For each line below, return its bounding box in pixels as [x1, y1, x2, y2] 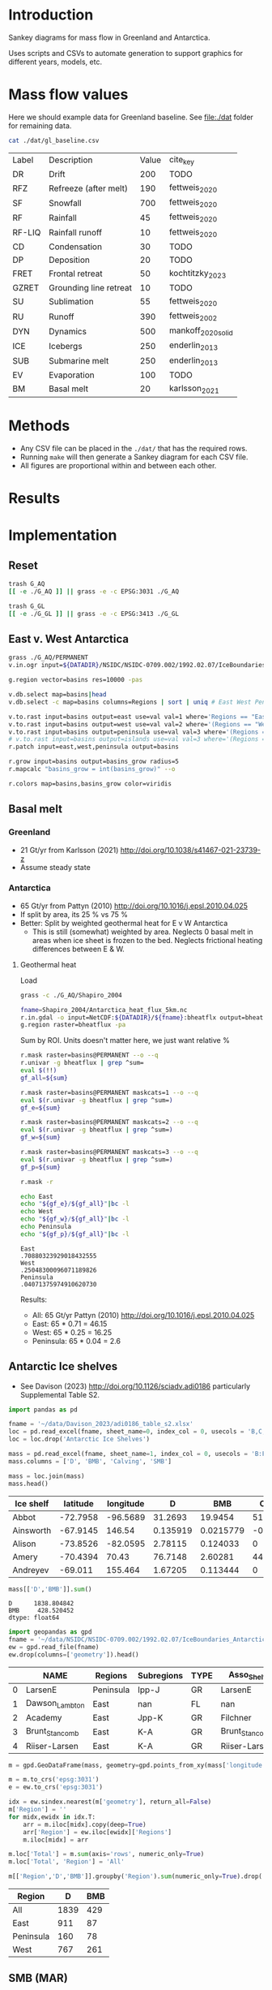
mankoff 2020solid [168, 325, 233, 338]
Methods [8, 416, 70, 435]
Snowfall [48, 197, 83, 209]
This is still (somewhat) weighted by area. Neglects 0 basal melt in [32, 927, 253, 937]
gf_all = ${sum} [19, 1074, 68, 1082]
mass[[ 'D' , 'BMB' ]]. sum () [8, 1585, 92, 1593]
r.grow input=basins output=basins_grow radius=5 [8, 757, 180, 766]
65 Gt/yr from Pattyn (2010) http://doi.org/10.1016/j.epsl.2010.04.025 [19, 901, 249, 911]
